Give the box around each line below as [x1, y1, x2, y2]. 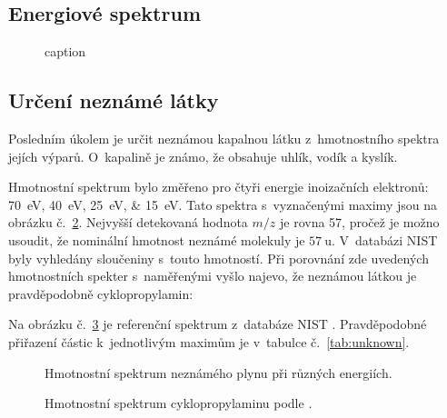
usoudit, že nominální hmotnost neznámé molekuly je [8, 230, 305, 249]
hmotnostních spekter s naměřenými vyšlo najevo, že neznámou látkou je [8, 266, 417, 285]
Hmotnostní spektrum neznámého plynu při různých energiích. [45, 363, 392, 382]
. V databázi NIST [332, 230, 438, 249]
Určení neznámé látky [8, 86, 219, 114]
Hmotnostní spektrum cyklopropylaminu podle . [45, 393, 313, 413]
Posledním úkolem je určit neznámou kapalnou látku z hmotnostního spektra [8, 129, 440, 147]
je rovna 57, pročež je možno [280, 213, 440, 232]
